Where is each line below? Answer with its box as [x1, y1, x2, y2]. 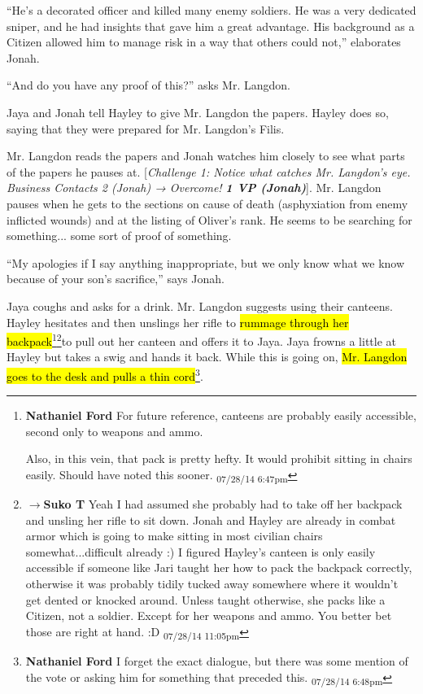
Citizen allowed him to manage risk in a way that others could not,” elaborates [7, 33, 401, 50]
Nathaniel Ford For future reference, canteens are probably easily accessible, [25, 407, 416, 424]
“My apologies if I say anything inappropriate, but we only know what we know [7, 254, 405, 271]
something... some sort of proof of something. [7, 227, 232, 244]
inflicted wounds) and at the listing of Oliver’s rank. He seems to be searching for [7, 211, 412, 228]
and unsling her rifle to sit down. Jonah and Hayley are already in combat [25, 511, 396, 528]
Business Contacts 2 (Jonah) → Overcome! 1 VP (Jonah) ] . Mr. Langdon [7, 179, 382, 196]
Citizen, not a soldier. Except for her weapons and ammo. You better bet [25, 607, 392, 624]
